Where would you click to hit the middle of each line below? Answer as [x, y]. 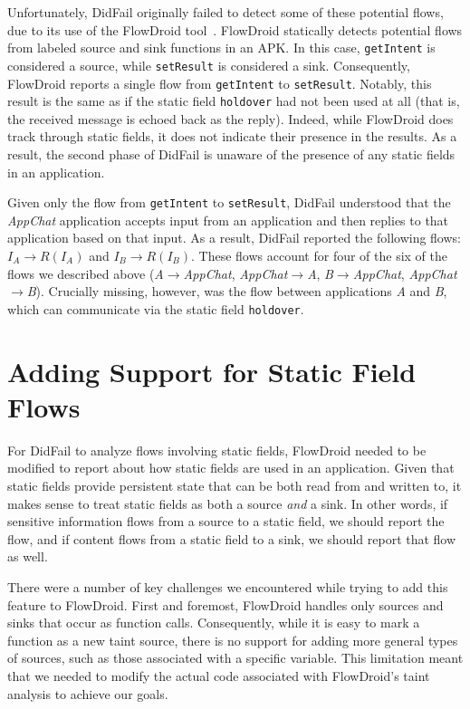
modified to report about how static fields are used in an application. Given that [231, 468]
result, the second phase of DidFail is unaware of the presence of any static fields [231, 154]
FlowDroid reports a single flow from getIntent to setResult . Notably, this [220, 83]
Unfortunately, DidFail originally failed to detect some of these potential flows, [225, 12]
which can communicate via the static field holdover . [156, 308]
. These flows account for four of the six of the [320, 256]
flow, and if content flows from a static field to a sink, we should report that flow [232, 538]
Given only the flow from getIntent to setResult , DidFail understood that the [229, 202]
